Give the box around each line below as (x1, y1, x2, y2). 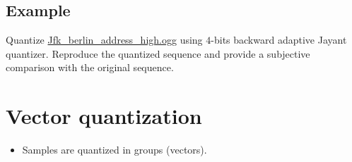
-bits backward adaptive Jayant (211, 32, 347, 47)
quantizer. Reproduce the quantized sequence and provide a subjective (6, 46, 310, 61)
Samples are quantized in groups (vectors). (22, 142, 207, 157)
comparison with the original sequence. (6, 60, 174, 75)
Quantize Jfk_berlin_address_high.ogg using (6, 32, 203, 47)
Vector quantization (6, 101, 202, 130)
